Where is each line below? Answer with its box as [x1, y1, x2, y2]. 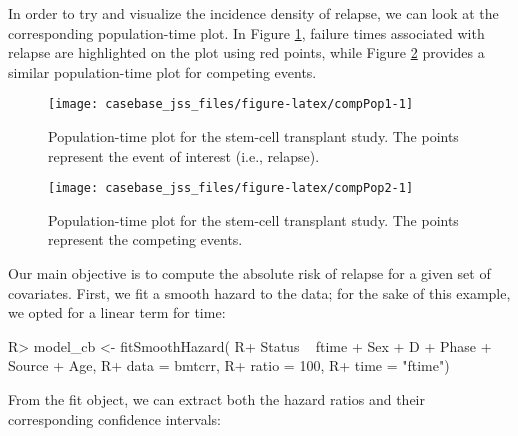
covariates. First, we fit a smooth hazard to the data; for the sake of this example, [8, 282, 511, 303]
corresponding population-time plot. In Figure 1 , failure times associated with [8, 22, 485, 43]
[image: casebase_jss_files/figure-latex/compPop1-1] [48, 97, 414, 112]
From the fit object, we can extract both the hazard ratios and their [8, 389, 425, 410]
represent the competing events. [48, 229, 243, 250]
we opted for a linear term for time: [8, 302, 226, 323]
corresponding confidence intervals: [8, 408, 222, 429]
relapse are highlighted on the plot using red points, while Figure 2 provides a [8, 42, 485, 63]
